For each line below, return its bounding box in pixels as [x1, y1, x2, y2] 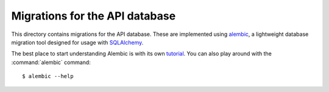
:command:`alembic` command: [11, 58, 91, 66]
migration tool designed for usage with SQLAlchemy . [11, 38, 144, 46]
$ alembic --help [22, 73, 74, 80]
